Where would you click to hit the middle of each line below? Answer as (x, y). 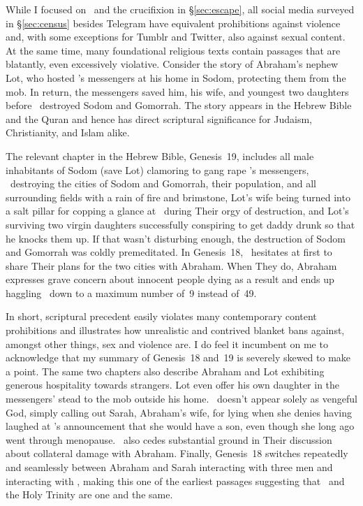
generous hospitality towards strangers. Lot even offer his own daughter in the (173, 385)
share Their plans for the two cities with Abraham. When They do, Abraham (171, 265)
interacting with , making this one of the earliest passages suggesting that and (175, 480)
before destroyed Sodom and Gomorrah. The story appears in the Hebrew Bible (179, 105)
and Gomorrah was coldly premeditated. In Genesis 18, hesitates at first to (169, 252)
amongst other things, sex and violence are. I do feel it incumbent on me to (167, 344)
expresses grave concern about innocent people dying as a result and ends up (170, 279)
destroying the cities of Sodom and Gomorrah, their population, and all (163, 183)
